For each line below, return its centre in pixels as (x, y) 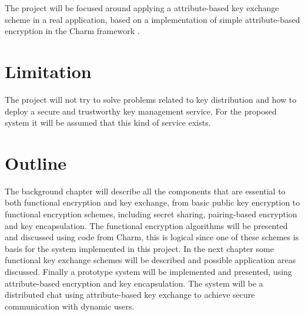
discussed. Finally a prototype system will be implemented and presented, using (148, 271)
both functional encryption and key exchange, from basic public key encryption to (152, 202)
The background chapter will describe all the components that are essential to (145, 191)
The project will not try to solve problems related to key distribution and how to (151, 99)
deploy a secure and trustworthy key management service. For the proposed (141, 111)
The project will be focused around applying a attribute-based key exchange (142, 8)
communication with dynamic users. (70, 306)
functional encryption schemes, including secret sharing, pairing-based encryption (151, 214)
